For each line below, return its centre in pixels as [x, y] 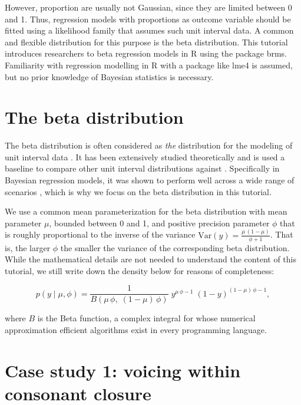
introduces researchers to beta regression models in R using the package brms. [146, 53]
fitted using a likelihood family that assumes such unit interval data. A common [149, 30]
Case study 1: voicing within [123, 370]
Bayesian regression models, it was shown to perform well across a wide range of [150, 180]
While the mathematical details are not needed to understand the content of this [150, 259]
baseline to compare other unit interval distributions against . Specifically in [142, 168]
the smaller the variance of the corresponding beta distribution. [175, 247]
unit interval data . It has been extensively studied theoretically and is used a [145, 157]
